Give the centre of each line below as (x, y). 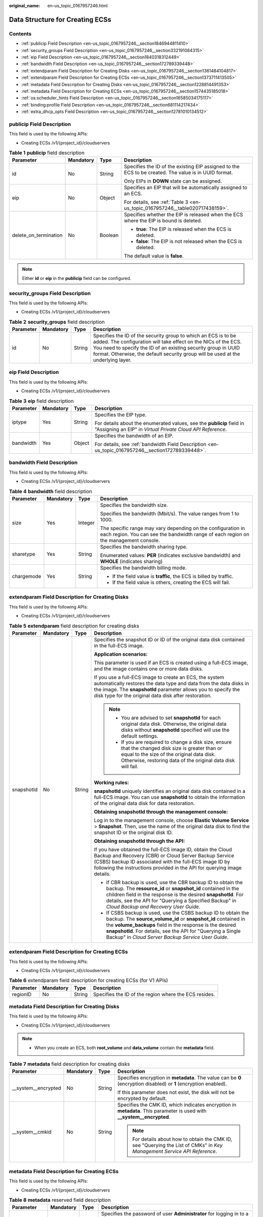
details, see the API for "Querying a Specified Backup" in (171, 901)
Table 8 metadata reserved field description (60, 1200)
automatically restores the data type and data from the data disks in (171, 683)
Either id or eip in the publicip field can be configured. (77, 278)
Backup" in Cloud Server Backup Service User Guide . (167, 937)
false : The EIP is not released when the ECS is (189, 241)
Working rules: (111, 782)
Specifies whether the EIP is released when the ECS (183, 215)
